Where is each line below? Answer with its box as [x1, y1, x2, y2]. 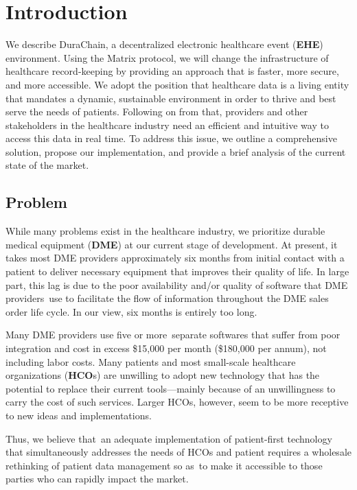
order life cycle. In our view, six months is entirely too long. [5, 304, 257, 318]
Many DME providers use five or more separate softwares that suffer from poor [5, 327, 341, 342]
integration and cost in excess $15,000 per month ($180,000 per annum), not [5, 341, 327, 355]
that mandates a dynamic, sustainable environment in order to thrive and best [5, 91, 336, 105]
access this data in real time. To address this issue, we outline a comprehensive [5, 131, 337, 145]
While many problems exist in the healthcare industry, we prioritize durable [5, 224, 325, 238]
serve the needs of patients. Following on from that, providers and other [5, 104, 308, 119]
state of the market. [5, 158, 89, 172]
